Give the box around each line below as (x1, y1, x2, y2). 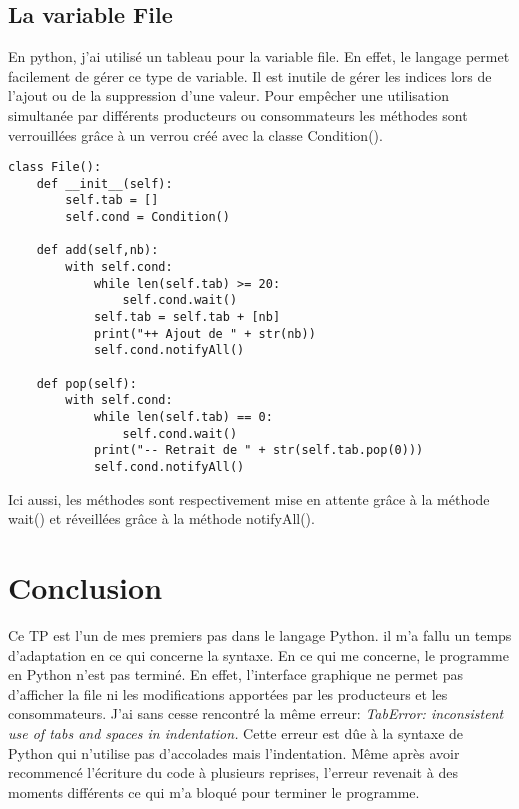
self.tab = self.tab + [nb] (93, 310, 281, 325)
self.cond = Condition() (65, 210, 230, 225)
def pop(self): (36, 376, 137, 391)
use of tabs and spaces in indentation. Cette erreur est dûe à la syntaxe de (8, 722, 464, 743)
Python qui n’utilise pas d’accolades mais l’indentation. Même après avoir (8, 742, 460, 763)
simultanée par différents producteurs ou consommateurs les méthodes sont (8, 104, 468, 125)
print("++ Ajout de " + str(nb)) (93, 326, 316, 341)
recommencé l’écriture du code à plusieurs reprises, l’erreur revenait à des (8, 762, 458, 783)
